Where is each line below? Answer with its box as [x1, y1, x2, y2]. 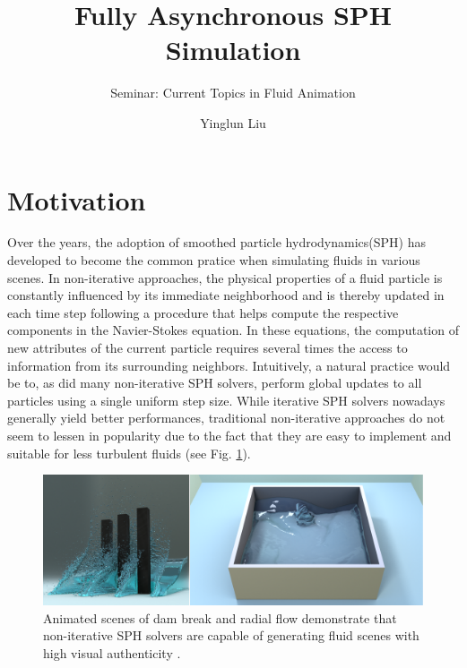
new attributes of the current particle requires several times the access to [7, 338, 408, 356]
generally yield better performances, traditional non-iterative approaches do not [7, 408, 445, 427]
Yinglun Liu [200, 113, 266, 132]
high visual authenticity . [43, 643, 181, 662]
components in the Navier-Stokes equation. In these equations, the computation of [7, 321, 459, 339]
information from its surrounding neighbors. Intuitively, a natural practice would [7, 355, 451, 374]
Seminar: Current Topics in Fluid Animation [110, 83, 356, 102]
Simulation [165, 31, 301, 68]
